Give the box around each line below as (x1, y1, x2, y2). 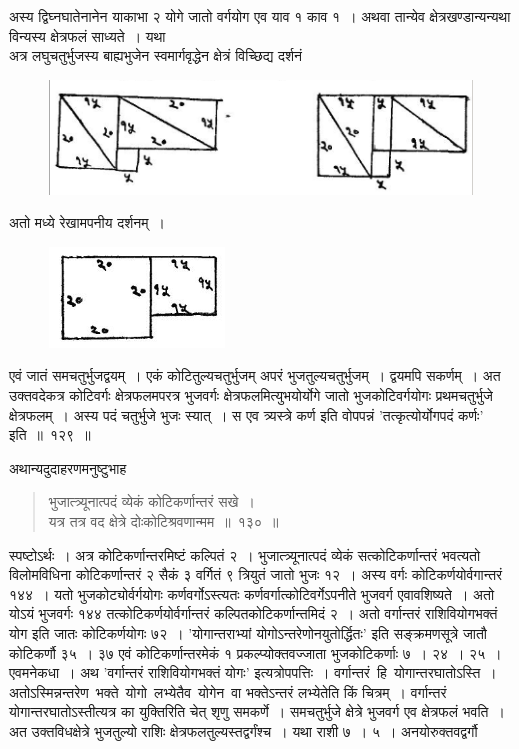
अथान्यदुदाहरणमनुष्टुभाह (9, 457, 127, 478)
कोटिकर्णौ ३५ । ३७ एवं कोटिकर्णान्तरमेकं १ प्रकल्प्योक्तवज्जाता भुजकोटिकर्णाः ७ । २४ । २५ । (9, 642, 502, 663)
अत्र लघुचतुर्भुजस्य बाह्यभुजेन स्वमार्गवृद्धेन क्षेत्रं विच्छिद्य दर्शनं (9, 45, 302, 66)
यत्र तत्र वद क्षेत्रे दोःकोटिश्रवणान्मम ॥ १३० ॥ (48, 511, 279, 532)
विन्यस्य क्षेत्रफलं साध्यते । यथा (9, 25, 166, 46)
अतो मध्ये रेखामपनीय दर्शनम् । (9, 212, 165, 233)
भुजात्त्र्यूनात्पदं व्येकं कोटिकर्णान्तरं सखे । (48, 491, 255, 512)
